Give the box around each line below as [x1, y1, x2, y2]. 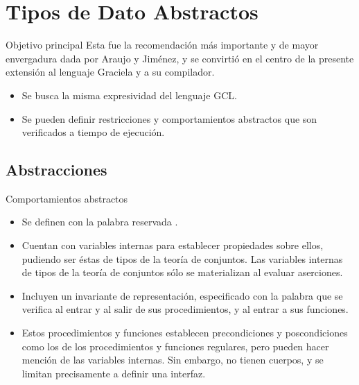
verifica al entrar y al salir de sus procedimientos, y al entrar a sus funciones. [21, 302, 349, 316]
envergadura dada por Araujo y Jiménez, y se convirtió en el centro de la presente [6, 51, 354, 65]
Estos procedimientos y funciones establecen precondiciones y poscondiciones [21, 325, 348, 340]
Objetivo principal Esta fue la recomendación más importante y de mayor [6, 37, 319, 52]
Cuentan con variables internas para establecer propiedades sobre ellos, [21, 238, 324, 253]
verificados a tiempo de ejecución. [21, 125, 165, 139]
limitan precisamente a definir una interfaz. [21, 366, 206, 380]
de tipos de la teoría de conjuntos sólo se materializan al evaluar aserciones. [21, 265, 343, 280]
